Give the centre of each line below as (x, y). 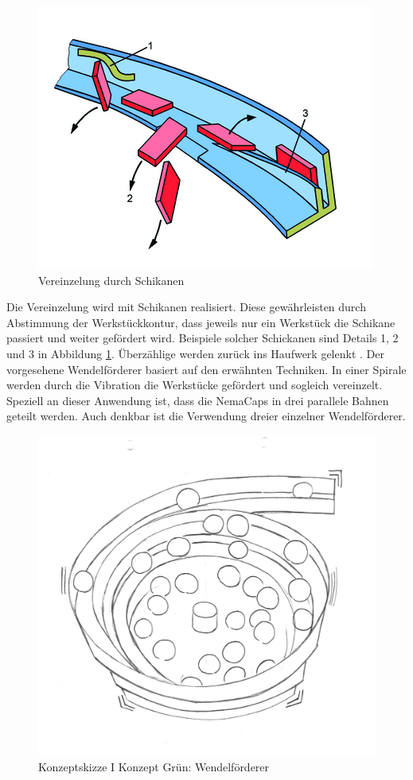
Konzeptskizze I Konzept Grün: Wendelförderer (154, 767)
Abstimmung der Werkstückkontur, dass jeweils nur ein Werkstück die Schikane (201, 322)
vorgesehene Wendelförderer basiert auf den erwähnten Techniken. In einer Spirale (206, 369)
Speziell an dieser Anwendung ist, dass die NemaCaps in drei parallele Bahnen (198, 400)
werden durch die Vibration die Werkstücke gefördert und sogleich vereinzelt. (195, 385)
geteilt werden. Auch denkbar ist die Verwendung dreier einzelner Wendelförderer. (206, 416)
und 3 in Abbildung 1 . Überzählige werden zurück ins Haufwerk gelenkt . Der (195, 353)
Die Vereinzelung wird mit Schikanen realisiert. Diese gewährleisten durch (186, 307)
